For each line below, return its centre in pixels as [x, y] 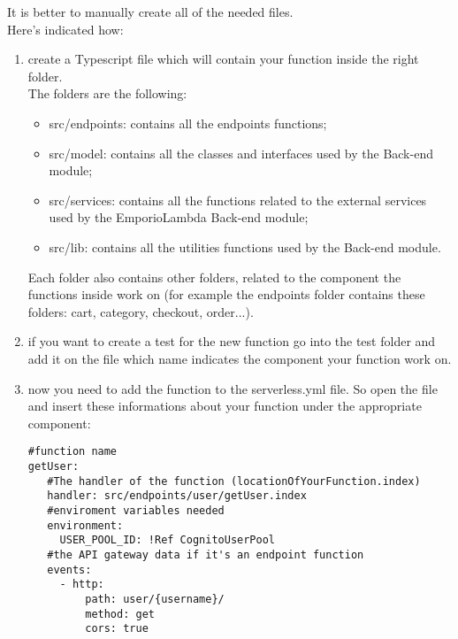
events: [69, 570]
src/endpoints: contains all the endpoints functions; [188, 123]
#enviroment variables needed [136, 510]
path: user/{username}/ [155, 599]
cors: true [117, 629]
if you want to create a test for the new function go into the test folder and [232, 341]
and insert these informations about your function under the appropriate [225, 406]
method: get [120, 614]
